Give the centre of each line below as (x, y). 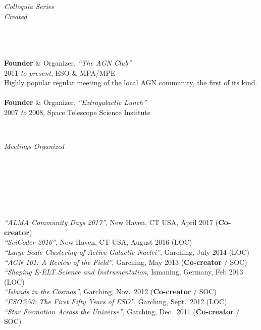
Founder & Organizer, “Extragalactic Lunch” (75, 102)
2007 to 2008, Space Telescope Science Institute (77, 112)
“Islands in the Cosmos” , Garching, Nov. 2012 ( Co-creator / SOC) (110, 291)
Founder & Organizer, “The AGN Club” (68, 62)
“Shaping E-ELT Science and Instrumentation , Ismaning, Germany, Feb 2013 (124, 272)
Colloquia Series (29, 6)
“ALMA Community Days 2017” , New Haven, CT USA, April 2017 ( (111, 222)
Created (16, 16)
